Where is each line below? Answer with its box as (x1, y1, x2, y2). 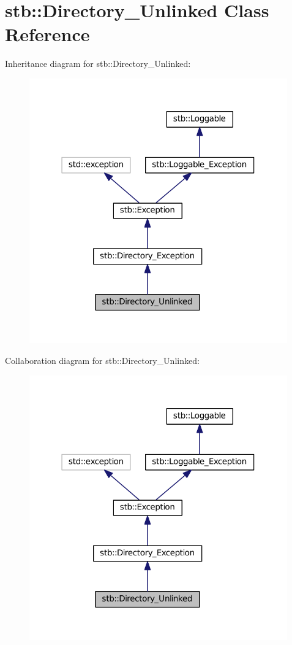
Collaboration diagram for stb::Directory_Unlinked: (5, 354, 200, 367)
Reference (5, 21, 90, 47)
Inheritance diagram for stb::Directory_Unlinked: (5, 57, 191, 70)
